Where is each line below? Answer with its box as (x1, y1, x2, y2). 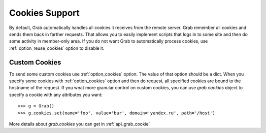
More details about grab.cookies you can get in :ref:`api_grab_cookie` (9, 121, 150, 127)
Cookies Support (9, 7, 80, 18)
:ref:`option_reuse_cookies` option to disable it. (9, 45, 104, 51)
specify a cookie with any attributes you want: (9, 92, 103, 98)
